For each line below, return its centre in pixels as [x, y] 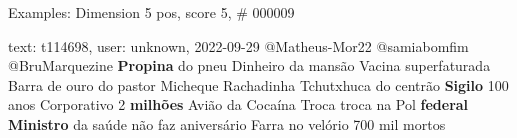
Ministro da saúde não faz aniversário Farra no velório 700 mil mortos [227, 123]
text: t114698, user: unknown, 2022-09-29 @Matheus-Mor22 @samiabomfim [238, 45]
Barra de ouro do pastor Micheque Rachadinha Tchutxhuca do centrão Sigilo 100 [258, 84]
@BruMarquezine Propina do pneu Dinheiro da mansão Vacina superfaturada [249, 65]
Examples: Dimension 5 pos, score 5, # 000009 [151, 12]
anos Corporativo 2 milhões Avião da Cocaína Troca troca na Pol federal [238, 104]
